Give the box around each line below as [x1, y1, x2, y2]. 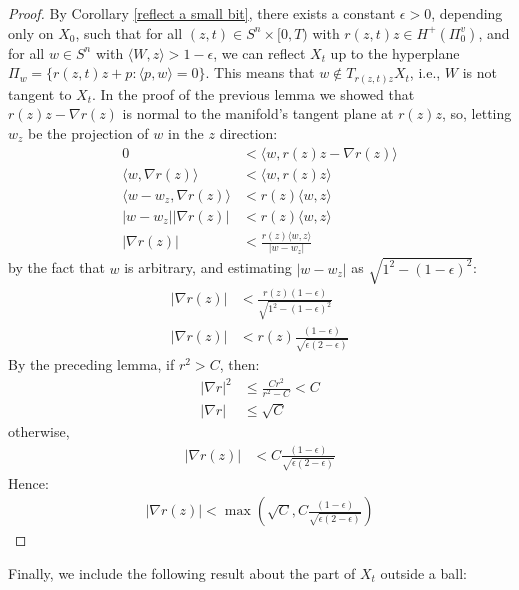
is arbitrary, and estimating [124, 257, 292, 278]
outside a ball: [380, 562, 467, 583]
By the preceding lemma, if [8, 353, 175, 374]
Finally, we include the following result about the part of [8, 562, 356, 583]
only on [8, 22, 54, 43]
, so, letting [441, 103, 512, 124]
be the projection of [28, 122, 149, 143]
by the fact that [8, 257, 105, 278]
